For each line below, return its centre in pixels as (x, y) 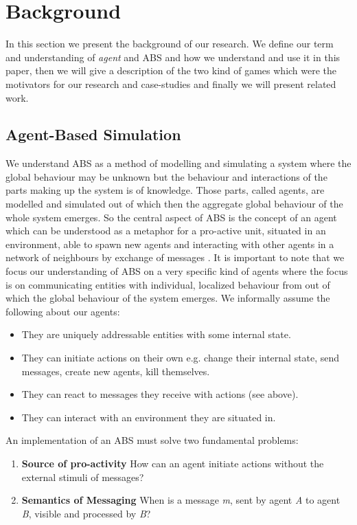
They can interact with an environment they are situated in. (149, 417)
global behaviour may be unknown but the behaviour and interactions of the (166, 176)
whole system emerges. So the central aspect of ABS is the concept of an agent (171, 217)
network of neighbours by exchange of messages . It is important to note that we (175, 257)
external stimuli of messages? (83, 477)
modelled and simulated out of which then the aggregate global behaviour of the (174, 204)
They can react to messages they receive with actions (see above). (160, 394)
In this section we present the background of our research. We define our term (170, 44)
